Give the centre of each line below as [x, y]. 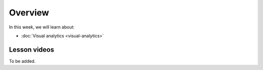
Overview [29, 13]
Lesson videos [32, 49]
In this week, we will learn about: [42, 27]
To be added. [22, 61]
